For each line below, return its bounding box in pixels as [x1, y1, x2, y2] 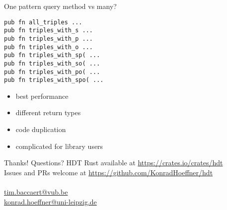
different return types [15, 107, 81, 118]
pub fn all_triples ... [4, 18, 82, 26]
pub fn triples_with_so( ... [4, 60, 100, 67]
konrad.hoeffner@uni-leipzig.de [4, 196, 97, 207]
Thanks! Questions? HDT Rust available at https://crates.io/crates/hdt [4, 157, 223, 168]
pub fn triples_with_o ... [4, 43, 93, 51]
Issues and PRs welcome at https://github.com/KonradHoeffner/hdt [4, 167, 213, 177]
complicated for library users [15, 140, 103, 151]
